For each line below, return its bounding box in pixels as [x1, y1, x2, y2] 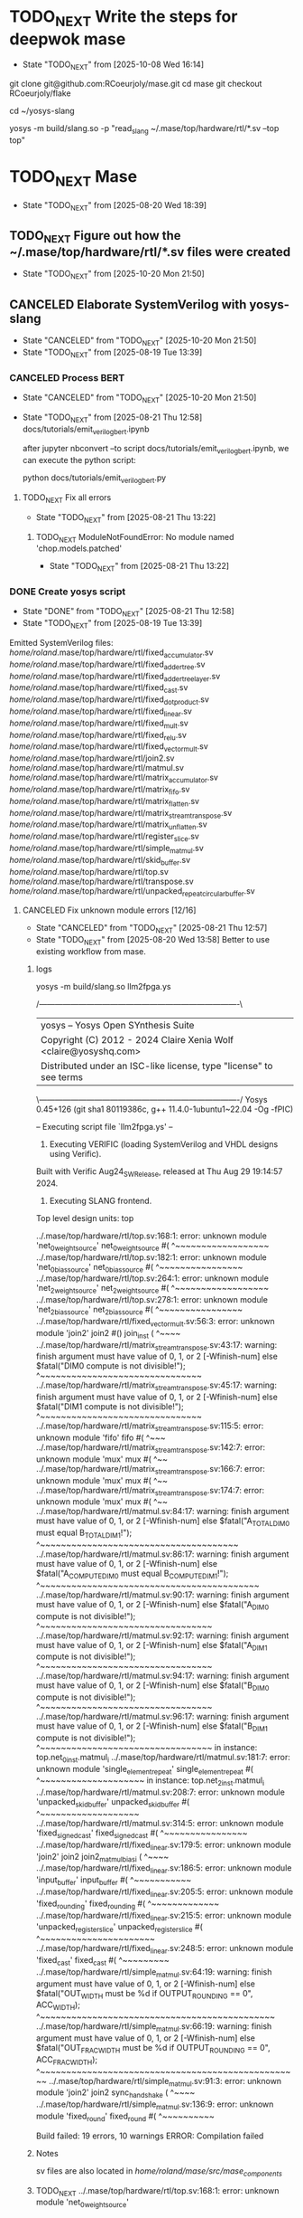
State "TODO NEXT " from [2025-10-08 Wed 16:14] [22, 59, 205, 71]
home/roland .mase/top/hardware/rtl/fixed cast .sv [9, 682, 188, 696]
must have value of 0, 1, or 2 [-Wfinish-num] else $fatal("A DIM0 [35, 1598, 270, 1612]
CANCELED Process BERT [9, 371, 125, 384]
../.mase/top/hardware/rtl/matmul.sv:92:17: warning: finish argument [35, 1630, 289, 1641]
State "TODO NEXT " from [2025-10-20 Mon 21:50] [22, 269, 205, 281]
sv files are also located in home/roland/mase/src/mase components [35, 2165, 282, 2178]
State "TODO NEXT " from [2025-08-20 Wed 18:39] [22, 199, 207, 213]
